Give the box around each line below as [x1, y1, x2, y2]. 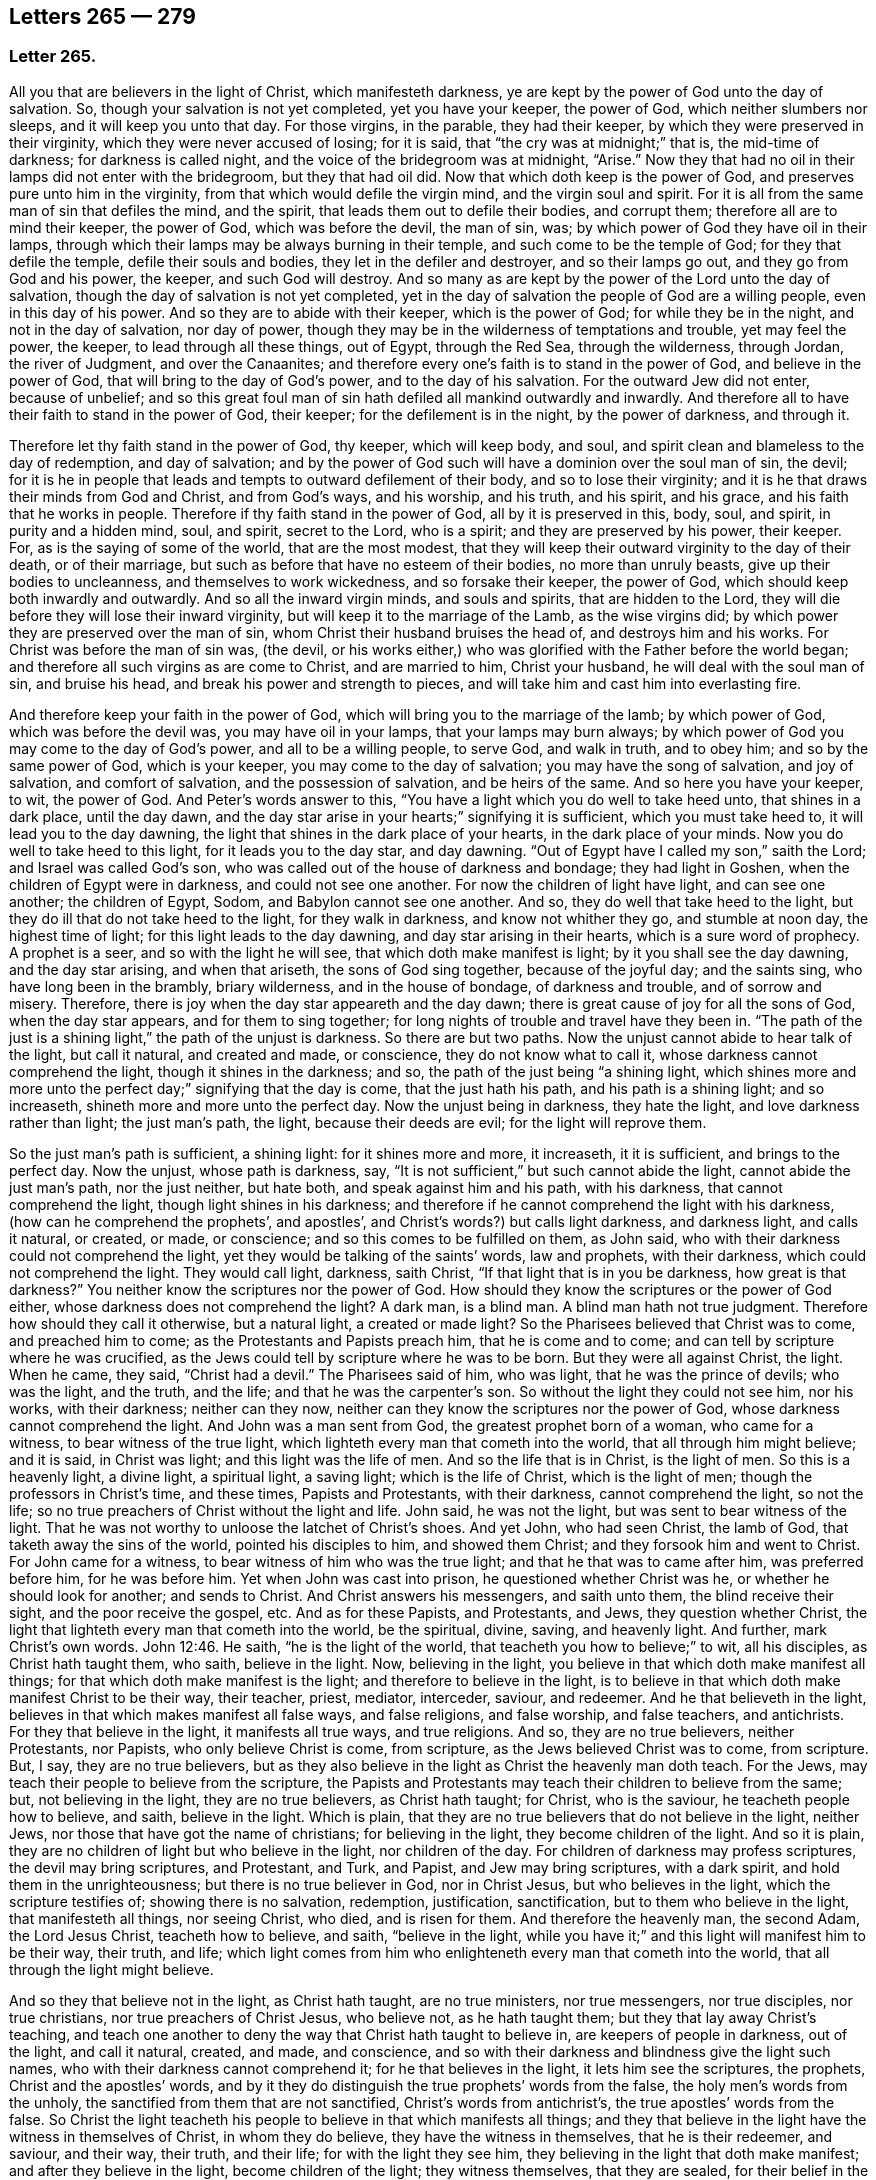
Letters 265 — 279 [9, 4, 196, 29]
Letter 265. [9, 46, 97, 67]
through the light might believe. [9, 1960, 214, 1978]
